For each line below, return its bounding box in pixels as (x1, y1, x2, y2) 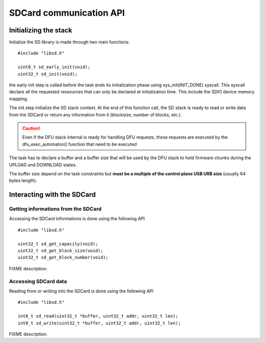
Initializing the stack (9, 26, 73, 34)
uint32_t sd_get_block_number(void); (18, 255, 109, 260)
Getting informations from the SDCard (9, 205, 102, 212)
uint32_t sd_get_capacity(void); (18, 241, 98, 247)
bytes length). (9, 177, 37, 184)
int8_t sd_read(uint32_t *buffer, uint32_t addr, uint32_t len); (18, 314, 179, 319)
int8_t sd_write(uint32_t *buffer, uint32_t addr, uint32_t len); (18, 320, 181, 326)
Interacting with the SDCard (9, 191, 96, 199)
